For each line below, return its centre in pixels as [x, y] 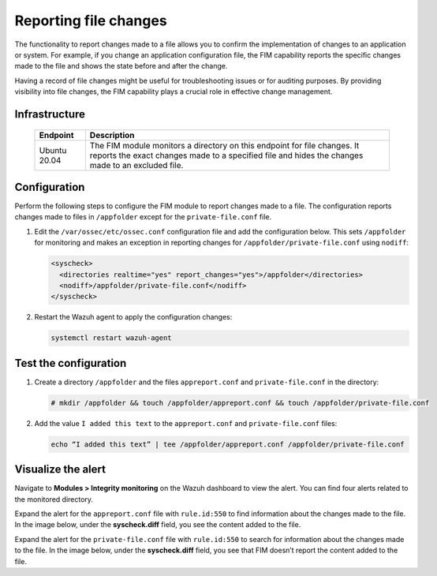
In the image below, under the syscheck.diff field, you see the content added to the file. [158, 525]
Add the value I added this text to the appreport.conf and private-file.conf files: [186, 423]
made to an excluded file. [136, 165]
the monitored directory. [54, 499]
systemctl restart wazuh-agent [112, 338]
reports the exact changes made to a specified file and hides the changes [226, 155]
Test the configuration [71, 363]
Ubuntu [53, 150]
